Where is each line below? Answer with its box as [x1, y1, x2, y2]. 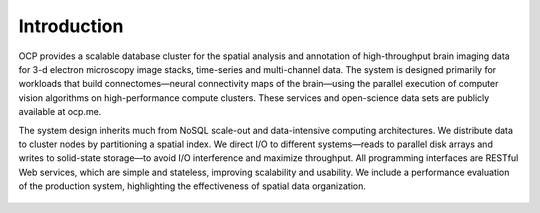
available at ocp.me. [18, 106, 102, 118]
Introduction [18, 15, 124, 37]
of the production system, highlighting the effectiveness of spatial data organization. [18, 180, 367, 192]
